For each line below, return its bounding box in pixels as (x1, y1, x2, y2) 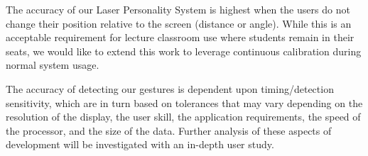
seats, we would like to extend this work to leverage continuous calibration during (6, 43, 362, 58)
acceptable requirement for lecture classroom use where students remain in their (6, 30, 355, 45)
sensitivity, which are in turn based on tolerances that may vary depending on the (6, 95, 363, 110)
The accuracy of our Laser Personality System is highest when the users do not (6, 2, 350, 16)
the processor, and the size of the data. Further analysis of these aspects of (6, 123, 332, 138)
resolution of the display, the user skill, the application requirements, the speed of (6, 109, 361, 124)
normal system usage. (6, 57, 99, 72)
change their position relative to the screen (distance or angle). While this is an (6, 16, 352, 30)
